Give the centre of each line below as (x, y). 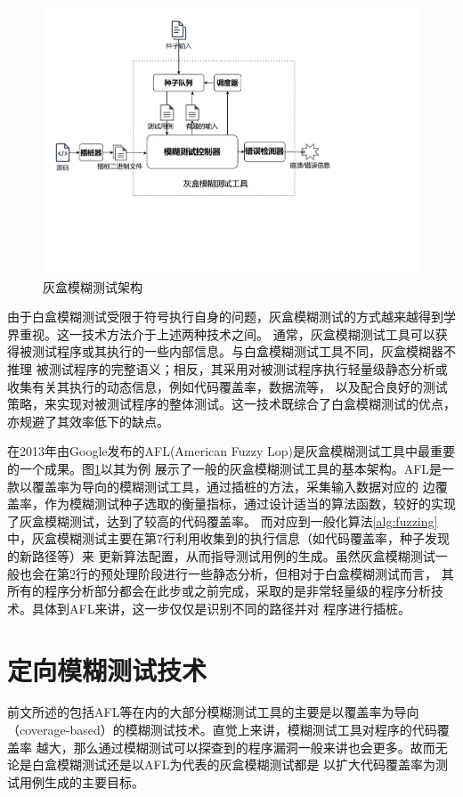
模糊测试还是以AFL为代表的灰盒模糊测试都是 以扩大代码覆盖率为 (246, 764)
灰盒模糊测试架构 (93, 286)
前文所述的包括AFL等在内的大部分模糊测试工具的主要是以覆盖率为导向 (213, 712)
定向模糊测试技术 (107, 669)
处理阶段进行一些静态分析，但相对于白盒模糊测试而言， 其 (283, 573)
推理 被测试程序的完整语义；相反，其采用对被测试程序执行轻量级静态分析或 (227, 369)
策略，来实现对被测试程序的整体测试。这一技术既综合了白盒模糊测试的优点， (231, 404)
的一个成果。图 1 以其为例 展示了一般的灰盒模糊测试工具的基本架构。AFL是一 (231, 468)
